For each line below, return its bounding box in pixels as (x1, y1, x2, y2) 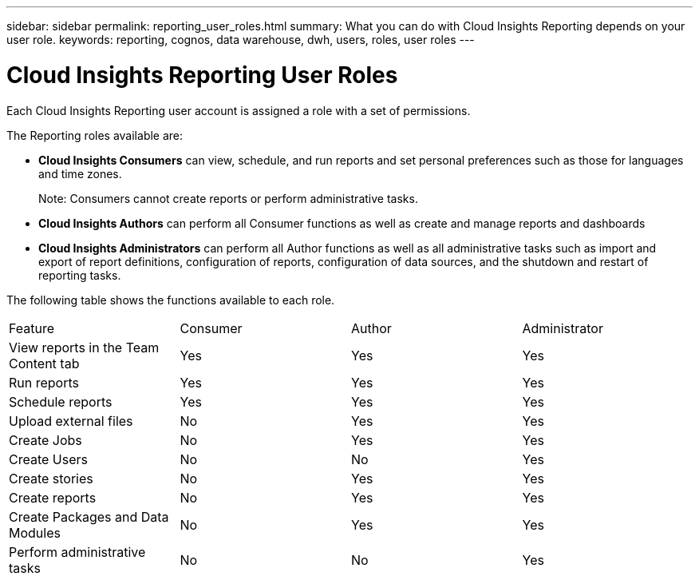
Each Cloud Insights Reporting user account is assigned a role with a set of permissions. (6, 103, 471, 117)
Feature (9, 320, 55, 336)
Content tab (9, 355, 80, 371)
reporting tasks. (38, 268, 121, 282)
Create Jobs (9, 431, 82, 448)
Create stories (9, 470, 93, 487)
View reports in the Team (9, 339, 160, 356)
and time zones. (38, 166, 122, 181)
